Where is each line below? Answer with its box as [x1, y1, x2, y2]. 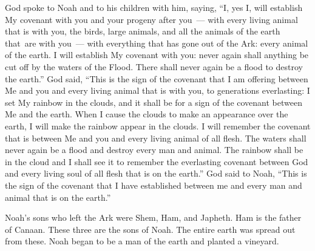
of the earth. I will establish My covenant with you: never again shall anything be [5, 48, 309, 61]
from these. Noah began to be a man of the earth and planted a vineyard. [5, 235, 279, 247]
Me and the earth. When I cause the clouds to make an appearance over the [5, 108, 288, 120]
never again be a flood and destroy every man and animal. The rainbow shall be [5, 143, 303, 156]
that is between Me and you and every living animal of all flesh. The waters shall [5, 131, 307, 144]
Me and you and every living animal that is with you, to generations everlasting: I [5, 84, 310, 97]
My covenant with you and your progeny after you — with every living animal [5, 13, 298, 25]
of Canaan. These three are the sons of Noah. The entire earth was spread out [5, 223, 296, 235]
